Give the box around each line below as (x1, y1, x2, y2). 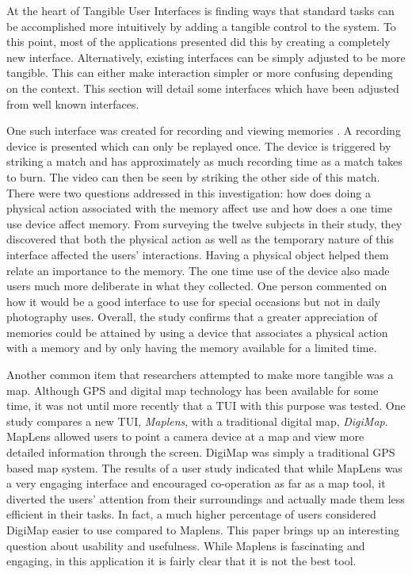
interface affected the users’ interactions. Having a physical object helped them (6, 246, 389, 262)
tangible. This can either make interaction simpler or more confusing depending (6, 64, 393, 81)
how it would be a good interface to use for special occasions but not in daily (6, 293, 381, 309)
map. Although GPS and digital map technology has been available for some (6, 381, 379, 398)
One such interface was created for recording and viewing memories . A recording (6, 122, 401, 139)
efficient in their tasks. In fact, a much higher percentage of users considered (6, 506, 376, 522)
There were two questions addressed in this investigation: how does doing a (6, 184, 371, 201)
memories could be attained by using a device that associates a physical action (6, 323, 388, 340)
